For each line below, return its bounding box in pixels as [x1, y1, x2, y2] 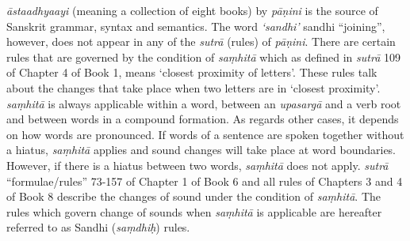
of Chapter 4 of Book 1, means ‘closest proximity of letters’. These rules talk [6, 64, 377, 81]
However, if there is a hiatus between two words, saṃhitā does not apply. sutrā [6, 156, 389, 173]
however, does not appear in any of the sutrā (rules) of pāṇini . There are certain [6, 33, 396, 50]
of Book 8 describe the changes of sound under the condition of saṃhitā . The [6, 188, 381, 205]
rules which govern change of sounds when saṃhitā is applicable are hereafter [6, 203, 382, 220]
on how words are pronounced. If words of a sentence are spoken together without [6, 126, 404, 142]
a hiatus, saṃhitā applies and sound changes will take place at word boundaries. [6, 141, 397, 158]
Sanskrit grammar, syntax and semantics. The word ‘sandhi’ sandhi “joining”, [6, 17, 385, 34]
